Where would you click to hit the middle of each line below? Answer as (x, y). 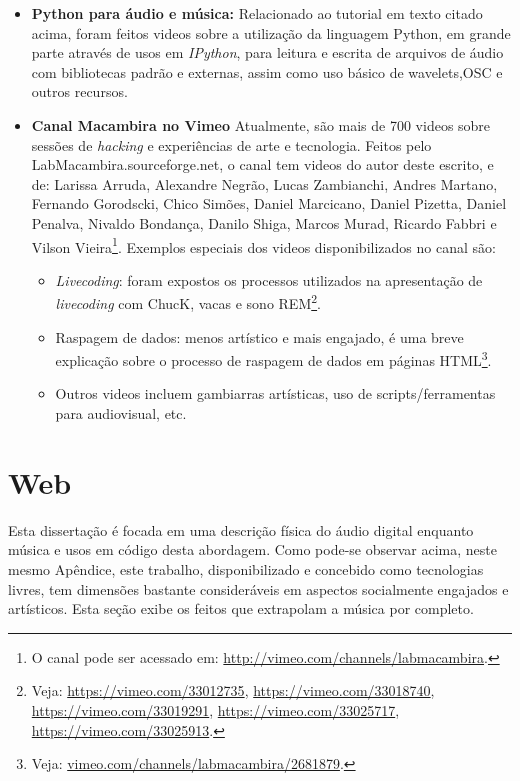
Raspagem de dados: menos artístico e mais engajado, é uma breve (259, 336)
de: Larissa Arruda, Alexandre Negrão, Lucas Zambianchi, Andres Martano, (264, 183)
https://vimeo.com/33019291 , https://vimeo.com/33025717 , (215, 709)
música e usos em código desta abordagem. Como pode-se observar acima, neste (253, 549)
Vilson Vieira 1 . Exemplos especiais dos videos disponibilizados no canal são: (263, 245)
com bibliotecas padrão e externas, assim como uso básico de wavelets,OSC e (267, 71)
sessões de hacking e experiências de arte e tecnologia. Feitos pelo (231, 144)
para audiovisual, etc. (121, 413)
